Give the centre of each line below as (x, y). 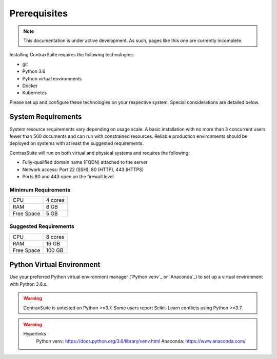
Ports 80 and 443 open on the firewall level (68, 176)
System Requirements (46, 117)
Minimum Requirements (40, 189)
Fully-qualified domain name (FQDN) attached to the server (85, 162)
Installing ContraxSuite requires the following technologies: (72, 55)
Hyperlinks (35, 334)
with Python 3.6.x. (29, 284)
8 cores (55, 237)
